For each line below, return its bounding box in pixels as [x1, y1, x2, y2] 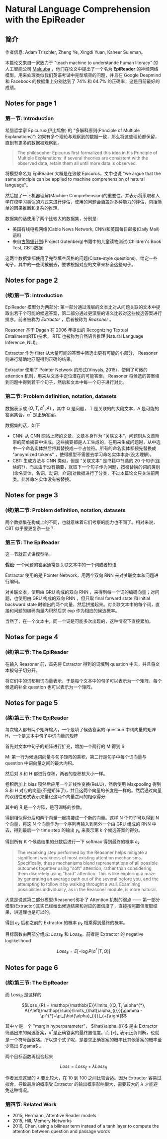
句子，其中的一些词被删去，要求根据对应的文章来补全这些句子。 [5, 261, 136, 267]
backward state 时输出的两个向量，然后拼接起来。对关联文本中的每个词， [5, 601, 156, 607]
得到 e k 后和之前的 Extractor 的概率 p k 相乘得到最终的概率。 [5, 919, 128, 927]
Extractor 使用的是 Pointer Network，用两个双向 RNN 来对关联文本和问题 [5, 572, 155, 578]
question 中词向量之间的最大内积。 [5, 760, 77, 766]
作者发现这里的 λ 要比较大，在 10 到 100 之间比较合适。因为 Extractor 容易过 [5, 1074, 162, 1081]
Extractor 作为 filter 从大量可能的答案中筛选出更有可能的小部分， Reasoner [5, 350, 158, 356]
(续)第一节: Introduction [5, 292, 63, 299]
